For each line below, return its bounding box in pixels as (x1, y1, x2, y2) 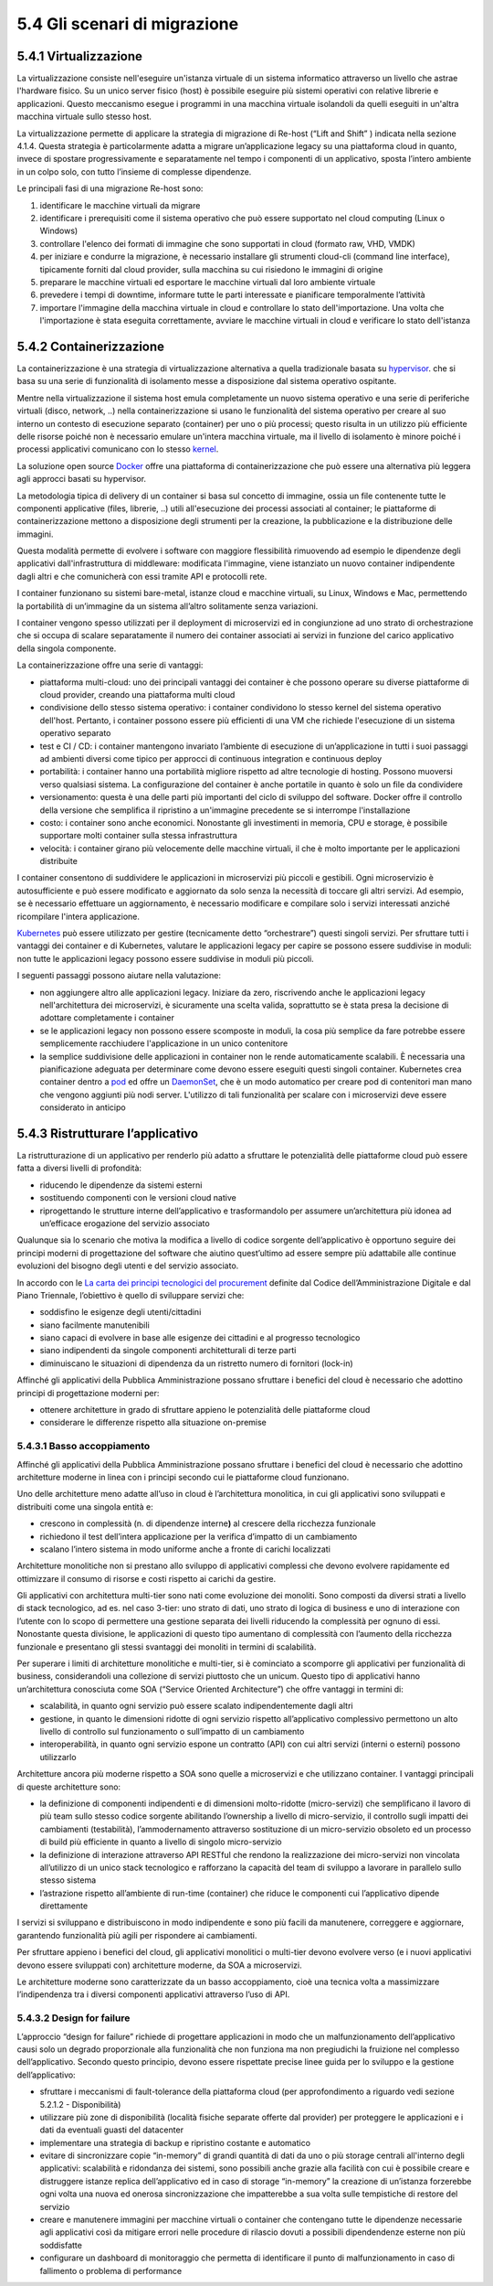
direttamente (39, 1900, 89, 1911)
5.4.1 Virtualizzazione (16, 48, 143, 64)
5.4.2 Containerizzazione (16, 338, 164, 354)
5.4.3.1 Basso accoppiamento (16, 1440, 151, 1453)
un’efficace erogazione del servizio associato (39, 1217, 210, 1229)
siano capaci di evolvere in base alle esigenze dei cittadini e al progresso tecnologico (39, 1332, 361, 1343)
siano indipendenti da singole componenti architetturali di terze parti (39, 1345, 297, 1356)
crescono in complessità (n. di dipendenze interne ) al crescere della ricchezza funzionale (39, 1518, 376, 1529)
